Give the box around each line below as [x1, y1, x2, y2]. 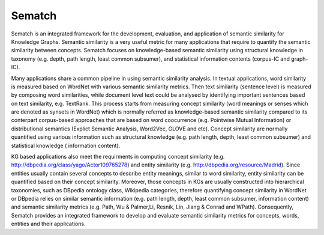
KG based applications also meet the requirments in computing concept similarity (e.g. [11, 153, 225, 160]
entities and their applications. [11, 220, 86, 228]
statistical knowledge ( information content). [11, 142, 121, 149]
